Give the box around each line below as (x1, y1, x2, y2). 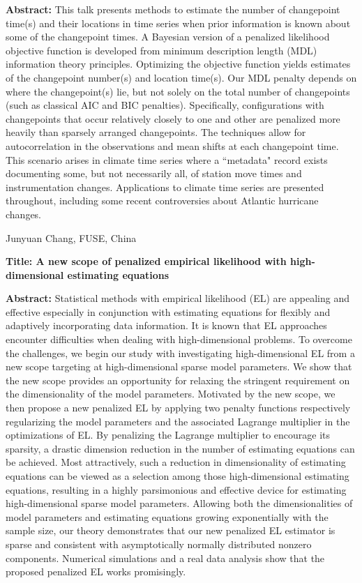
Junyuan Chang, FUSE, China (6, 230, 137, 245)
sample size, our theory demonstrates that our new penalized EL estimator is (6, 523, 335, 538)
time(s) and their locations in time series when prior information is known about (6, 15, 351, 30)
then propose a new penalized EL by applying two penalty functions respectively (6, 400, 351, 415)
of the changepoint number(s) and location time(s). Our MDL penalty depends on (6, 70, 357, 84)
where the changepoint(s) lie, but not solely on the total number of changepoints (6, 84, 350, 98)
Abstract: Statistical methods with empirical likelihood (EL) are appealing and (6, 291, 349, 305)
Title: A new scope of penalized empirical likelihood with (6, 254, 287, 268)
